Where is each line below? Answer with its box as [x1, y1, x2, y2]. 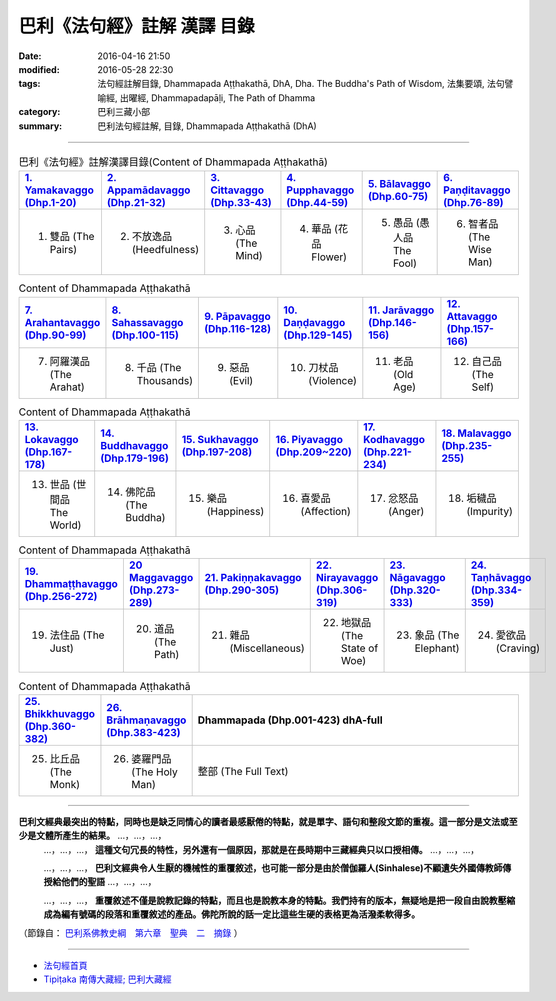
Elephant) [414, 641, 460, 655]
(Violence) [308, 373, 357, 387]
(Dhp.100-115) [111, 328, 179, 342]
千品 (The [136, 360, 182, 374]
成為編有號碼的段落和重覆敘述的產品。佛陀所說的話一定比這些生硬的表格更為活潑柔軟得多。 [43, 908, 420, 920]
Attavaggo [446, 309, 498, 323]
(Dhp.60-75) [368, 190, 429, 204]
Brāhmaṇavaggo [106, 713, 187, 727]
